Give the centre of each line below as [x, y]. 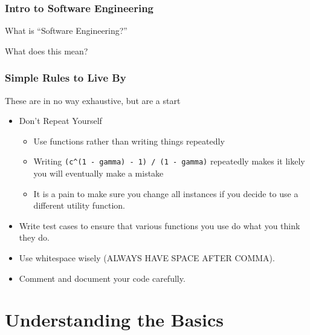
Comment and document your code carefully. [102, 278]
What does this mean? [47, 50]
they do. [34, 237]
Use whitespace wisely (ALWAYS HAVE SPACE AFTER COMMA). [147, 258]
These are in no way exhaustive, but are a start [93, 100]
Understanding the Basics [115, 320]
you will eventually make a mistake [98, 173]
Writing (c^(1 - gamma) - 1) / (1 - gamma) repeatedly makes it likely [169, 161]
